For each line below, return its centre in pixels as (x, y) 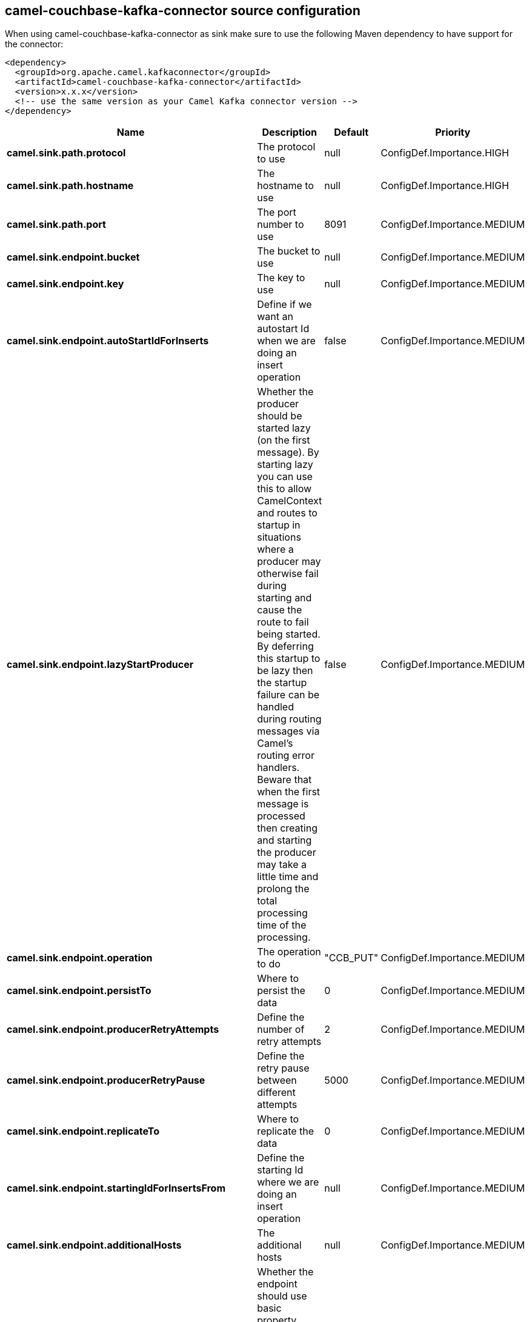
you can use (285, 477)
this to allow (284, 489)
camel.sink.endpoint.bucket (73, 257)
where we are (288, 1182)
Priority (453, 132)
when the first (289, 792)
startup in (279, 525)
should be (280, 416)
